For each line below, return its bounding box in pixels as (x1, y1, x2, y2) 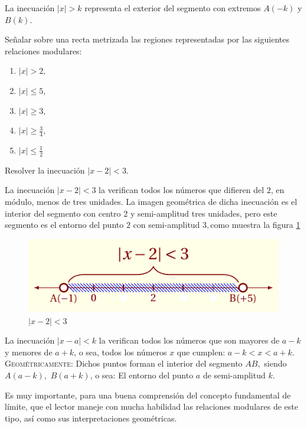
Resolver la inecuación (5, 164, 85, 176)
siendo (264, 357, 287, 370)
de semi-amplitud (203, 368, 266, 381)
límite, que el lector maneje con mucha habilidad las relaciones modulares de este (5, 400, 298, 413)
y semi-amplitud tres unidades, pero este (130, 207, 277, 219)
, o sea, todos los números (74, 345, 167, 358)
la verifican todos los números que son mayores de (99, 334, 280, 347)
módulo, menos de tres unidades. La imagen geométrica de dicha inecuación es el (5, 195, 298, 207)
